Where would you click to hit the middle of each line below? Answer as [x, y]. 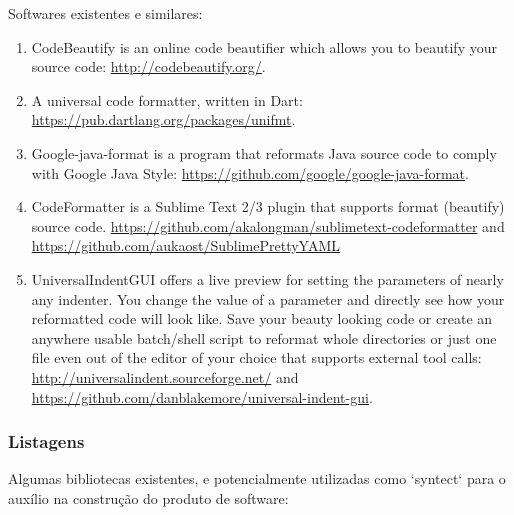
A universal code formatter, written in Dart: [167, 99]
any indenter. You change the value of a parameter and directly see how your [268, 298]
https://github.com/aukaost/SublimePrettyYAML [186, 245]
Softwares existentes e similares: [105, 13]
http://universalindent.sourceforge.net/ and [165, 376]
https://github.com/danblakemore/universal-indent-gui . [202, 396]
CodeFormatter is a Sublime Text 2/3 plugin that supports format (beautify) [268, 206]
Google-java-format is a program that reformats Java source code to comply [264, 152]
